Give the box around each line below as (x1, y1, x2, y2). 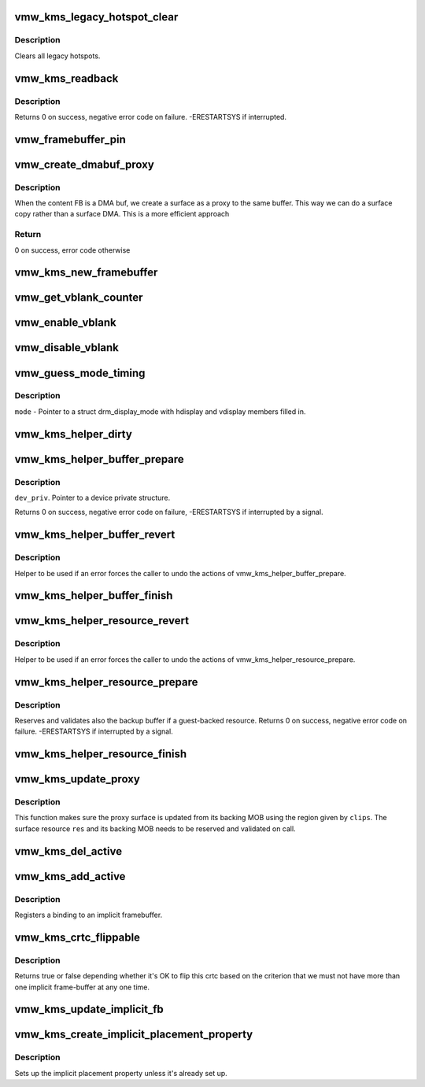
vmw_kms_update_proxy (14, 772, 141, 786)
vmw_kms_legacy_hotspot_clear (14, 10, 179, 24)
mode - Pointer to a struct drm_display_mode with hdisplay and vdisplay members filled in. (14, 406, 306, 416)
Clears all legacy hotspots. (14, 51, 101, 61)
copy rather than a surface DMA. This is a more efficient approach (14, 209, 230, 219)
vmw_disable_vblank (14, 341, 120, 354)
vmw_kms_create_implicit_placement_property (14, 1028, 253, 1041)
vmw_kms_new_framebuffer (14, 266, 158, 279)
